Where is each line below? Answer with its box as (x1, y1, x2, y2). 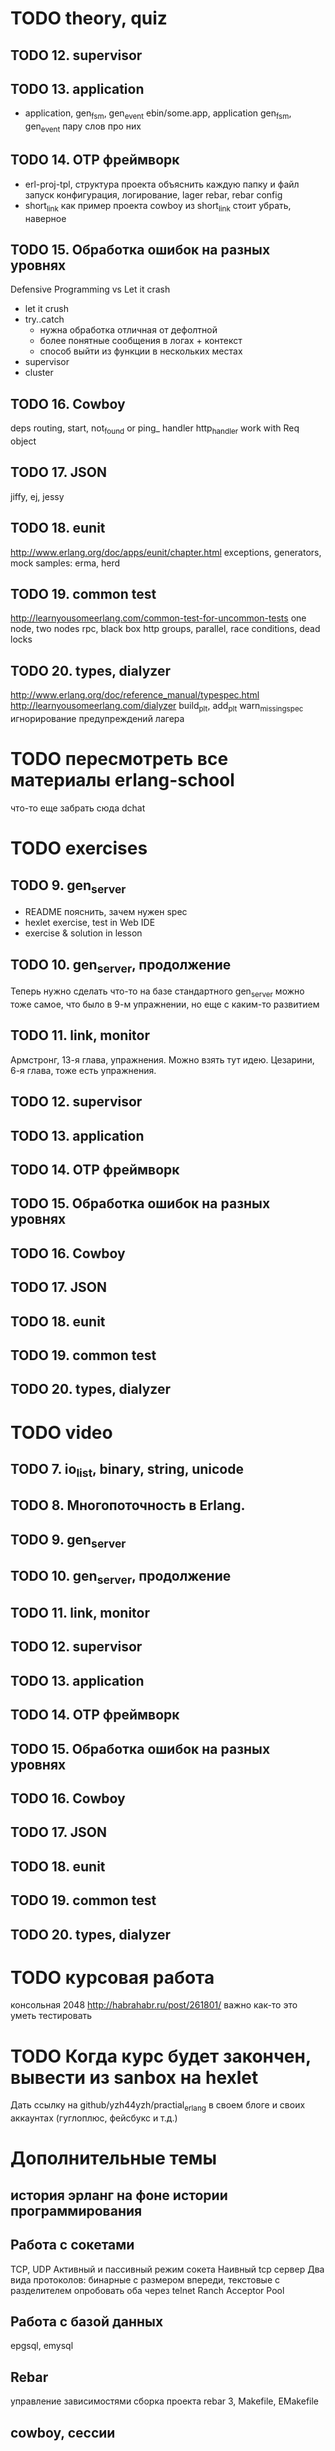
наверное (24, 212, 67, 224)
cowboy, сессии (10, 2424, 116, 2441)
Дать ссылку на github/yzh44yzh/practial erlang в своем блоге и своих (10, 2099, 306, 2114)
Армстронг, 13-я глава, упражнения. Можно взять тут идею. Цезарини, (10, 1053, 315, 1066)
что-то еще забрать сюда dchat (10, 802, 146, 814)
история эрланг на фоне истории (10, 2187, 228, 2204)
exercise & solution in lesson (24, 927, 143, 939)
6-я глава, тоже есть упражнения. (10, 1064, 157, 1076)
